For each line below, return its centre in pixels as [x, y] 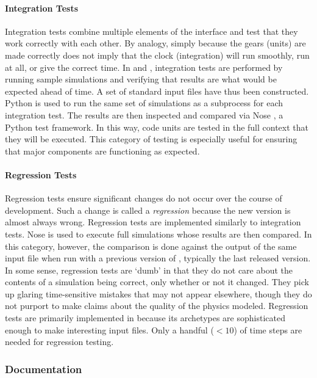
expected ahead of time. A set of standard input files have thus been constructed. [157, 91]
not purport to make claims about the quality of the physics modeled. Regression [157, 306]
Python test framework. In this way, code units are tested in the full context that [157, 127]
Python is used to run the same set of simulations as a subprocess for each [144, 103]
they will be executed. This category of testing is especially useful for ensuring [151, 139]
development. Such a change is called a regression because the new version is [148, 210]
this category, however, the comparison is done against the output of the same [151, 246]
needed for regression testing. [59, 342]
